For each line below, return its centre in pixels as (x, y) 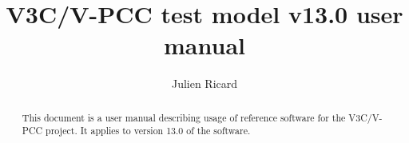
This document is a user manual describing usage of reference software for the (184, 117)
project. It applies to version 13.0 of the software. (148, 131)
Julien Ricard (204, 83)
